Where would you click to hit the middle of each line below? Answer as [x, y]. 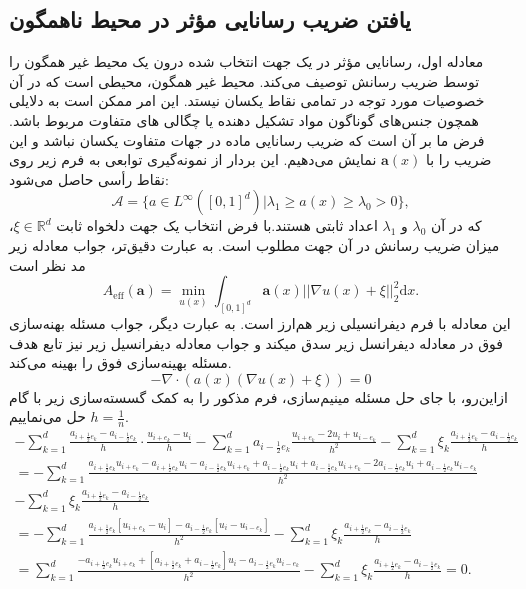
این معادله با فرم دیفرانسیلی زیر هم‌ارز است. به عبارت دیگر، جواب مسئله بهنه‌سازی [260, 323]
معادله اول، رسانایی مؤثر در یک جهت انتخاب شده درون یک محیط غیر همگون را [246, 61]
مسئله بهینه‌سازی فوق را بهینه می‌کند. [120, 362]
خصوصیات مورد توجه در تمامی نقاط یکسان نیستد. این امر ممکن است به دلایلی [247, 100]
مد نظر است [47, 264]
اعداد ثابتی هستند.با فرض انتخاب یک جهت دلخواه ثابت [217, 225]
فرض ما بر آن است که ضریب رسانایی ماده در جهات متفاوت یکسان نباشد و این [247, 139]
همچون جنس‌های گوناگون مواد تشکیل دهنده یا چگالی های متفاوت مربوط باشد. [244, 119]
